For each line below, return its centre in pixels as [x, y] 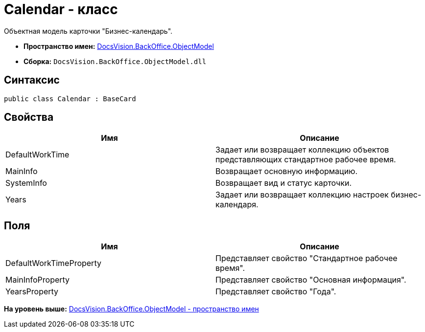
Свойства [29, 117]
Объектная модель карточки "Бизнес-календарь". [88, 31]
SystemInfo [26, 183]
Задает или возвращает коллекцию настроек [302, 195]
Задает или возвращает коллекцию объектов [302, 150]
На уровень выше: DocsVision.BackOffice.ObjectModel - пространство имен [131, 309]
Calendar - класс [61, 9]
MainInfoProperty [38, 280]
